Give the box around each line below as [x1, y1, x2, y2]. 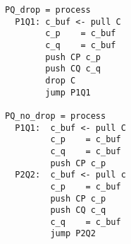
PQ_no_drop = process [5, 110, 106, 121]
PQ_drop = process [5, 5, 91, 15]
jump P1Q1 [45, 87, 91, 98]
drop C [45, 75, 76, 86]
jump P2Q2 [50, 228, 96, 239]
